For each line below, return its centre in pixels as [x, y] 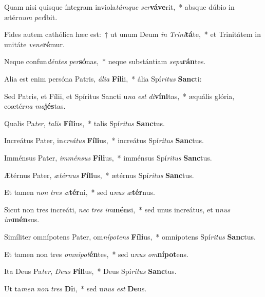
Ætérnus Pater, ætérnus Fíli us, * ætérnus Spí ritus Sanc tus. [99, 175]
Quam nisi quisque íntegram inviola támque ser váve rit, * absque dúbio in [119, 7]
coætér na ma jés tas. [35, 106]
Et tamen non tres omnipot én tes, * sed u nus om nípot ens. [96, 254]
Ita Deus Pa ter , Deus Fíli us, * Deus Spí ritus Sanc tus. [90, 271]
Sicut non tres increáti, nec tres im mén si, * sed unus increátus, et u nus [117, 209]
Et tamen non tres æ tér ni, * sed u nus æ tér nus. [80, 192]
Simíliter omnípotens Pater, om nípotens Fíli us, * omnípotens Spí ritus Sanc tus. [130, 236]
